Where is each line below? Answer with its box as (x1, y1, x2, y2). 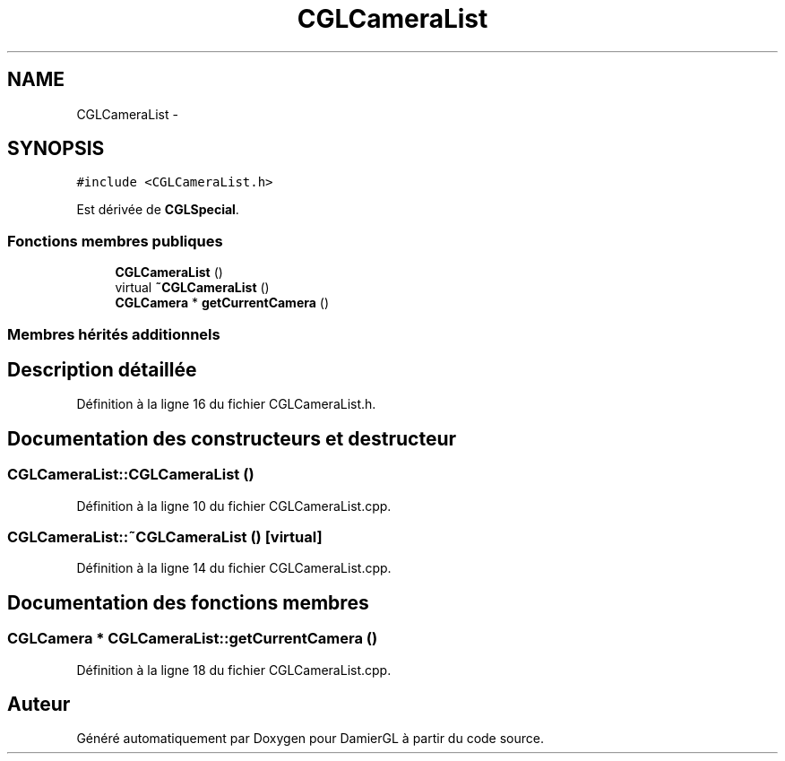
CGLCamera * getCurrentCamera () (115, 295, 330, 311)
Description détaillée (7, 358, 197, 381)
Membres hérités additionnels (7, 324, 220, 343)
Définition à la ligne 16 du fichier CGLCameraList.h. (76, 396, 376, 412)
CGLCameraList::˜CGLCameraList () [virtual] (7, 528, 323, 546)
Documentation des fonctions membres (7, 591, 369, 614)
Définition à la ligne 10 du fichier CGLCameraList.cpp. (76, 497, 392, 514)
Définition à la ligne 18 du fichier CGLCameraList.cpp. (76, 662, 392, 678)
